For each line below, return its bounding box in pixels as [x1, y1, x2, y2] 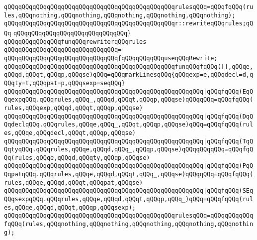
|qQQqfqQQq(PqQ [203, 162, 254, 170]
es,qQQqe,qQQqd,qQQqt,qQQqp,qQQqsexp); [4, 204, 136, 211]
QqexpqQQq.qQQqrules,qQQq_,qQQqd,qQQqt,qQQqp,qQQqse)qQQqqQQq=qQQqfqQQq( [4, 96, 254, 104]
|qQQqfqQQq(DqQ [203, 113, 254, 120]
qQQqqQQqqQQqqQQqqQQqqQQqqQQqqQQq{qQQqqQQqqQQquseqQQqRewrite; [4, 54, 218, 62]
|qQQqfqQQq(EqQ [203, 88, 254, 95]
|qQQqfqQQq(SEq [203, 187, 254, 195]
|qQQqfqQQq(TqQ [203, 137, 254, 145]
